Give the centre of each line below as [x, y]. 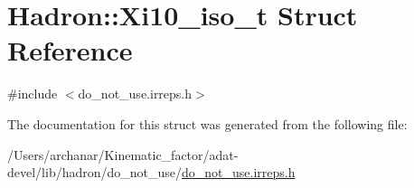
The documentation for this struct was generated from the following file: [207, 123]
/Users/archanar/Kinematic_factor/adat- [123, 154]
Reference [70, 50]
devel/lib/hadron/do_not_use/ [95, 172]
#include [33, 94]
